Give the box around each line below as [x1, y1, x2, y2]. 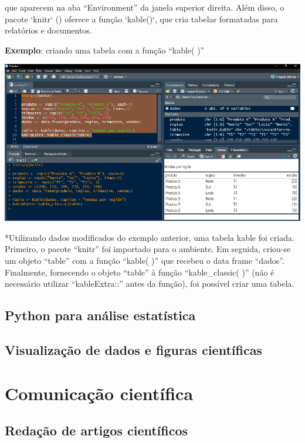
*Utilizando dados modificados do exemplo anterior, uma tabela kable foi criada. [5, 231, 294, 243]
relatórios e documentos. [5, 24, 92, 36]
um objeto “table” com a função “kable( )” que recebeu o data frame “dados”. [5, 254, 284, 266]
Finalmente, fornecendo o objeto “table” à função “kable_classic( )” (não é [5, 266, 274, 278]
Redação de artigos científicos [5, 421, 188, 439]
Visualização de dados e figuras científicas [5, 340, 262, 358]
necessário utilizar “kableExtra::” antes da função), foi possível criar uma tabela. [5, 277, 294, 290]
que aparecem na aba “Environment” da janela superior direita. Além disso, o [5, 1, 284, 13]
